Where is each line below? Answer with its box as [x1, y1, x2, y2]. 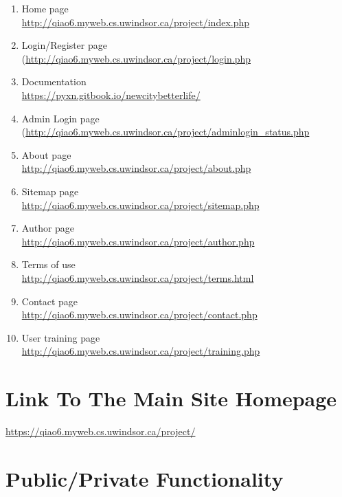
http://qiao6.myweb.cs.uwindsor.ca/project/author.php [21, 234, 255, 248]
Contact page [21, 294, 78, 308]
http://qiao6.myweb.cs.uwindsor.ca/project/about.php [21, 161, 251, 175]
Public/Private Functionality [5, 464, 284, 492]
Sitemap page [21, 184, 79, 198]
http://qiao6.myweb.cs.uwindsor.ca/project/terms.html [21, 270, 254, 285]
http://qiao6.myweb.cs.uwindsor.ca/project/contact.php [21, 307, 258, 322]
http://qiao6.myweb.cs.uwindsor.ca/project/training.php [21, 344, 260, 358]
